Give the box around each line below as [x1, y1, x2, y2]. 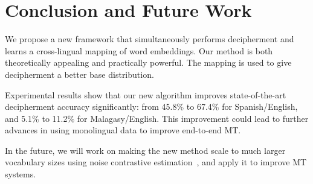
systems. [5, 168, 36, 180]
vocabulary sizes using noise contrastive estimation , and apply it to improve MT [5, 156, 307, 168]
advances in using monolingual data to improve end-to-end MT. [5, 124, 241, 136]
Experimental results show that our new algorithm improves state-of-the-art [5, 88, 286, 101]
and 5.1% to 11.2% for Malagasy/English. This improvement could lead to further [5, 112, 309, 124]
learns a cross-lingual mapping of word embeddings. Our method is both [5, 44, 273, 57]
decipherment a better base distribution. [5, 68, 154, 80]
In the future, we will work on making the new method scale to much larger [5, 144, 286, 156]
